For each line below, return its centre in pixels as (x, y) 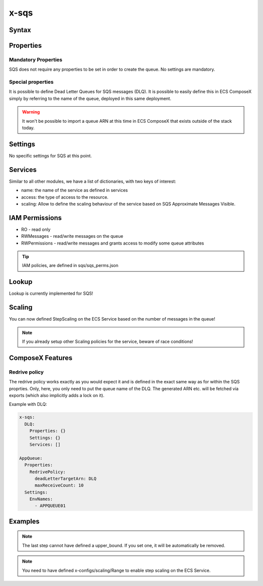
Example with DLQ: (28, 404)
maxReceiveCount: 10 (59, 485)
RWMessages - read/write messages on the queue (72, 236)
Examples (24, 521)
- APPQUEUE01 (50, 506)
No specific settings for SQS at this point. (50, 155)
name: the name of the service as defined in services (75, 190)
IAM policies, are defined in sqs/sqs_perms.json (70, 265)
